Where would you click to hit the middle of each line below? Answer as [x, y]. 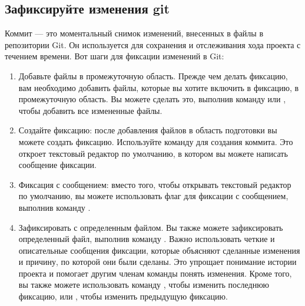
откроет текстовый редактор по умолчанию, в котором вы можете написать [153, 153]
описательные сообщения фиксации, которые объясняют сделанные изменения [159, 250]
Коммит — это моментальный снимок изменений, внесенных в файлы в [134, 33]
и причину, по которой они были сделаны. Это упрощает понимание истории [158, 262]
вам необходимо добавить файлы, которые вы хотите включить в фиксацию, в [159, 87]
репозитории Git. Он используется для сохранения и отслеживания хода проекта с [153, 44]
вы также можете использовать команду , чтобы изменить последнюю [144, 285]
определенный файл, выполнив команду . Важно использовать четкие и [147, 239]
